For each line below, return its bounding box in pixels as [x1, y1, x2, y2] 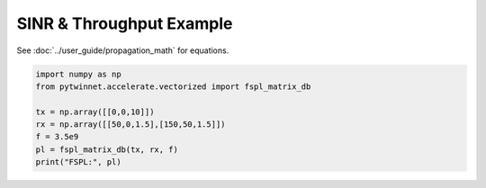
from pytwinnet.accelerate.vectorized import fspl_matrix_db [35, 81, 311, 92]
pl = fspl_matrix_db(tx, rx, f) [35, 144, 179, 155]
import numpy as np [35, 68, 121, 79]
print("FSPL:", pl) [35, 157, 121, 167]
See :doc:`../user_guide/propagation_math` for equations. [16, 45, 229, 56]
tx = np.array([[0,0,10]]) [35, 106, 155, 117]
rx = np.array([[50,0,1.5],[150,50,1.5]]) [35, 120, 226, 130]
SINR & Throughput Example [16, 13, 233, 33]
